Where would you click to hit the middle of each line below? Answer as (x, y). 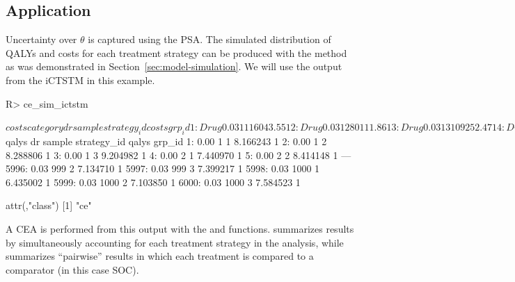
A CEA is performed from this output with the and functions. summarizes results (180, 228)
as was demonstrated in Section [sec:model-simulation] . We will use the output (174, 66)
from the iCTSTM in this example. (80, 80)
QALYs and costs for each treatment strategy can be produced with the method (176, 52)
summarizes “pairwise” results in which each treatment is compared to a (160, 256)
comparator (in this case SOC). (72, 269)
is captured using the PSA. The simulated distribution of (209, 39)
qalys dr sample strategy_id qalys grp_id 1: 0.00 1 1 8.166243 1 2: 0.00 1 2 (166, 141)
